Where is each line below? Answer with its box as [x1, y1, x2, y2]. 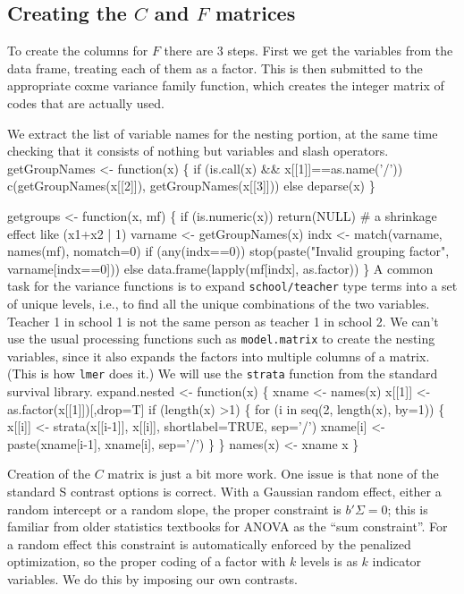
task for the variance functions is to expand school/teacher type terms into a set [7, 276, 458, 295]
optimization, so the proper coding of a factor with [7, 552, 286, 571]
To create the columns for [7, 41, 148, 60]
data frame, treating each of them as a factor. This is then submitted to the [7, 58, 423, 77]
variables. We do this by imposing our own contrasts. [7, 570, 298, 589]
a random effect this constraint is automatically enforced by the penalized [7, 534, 411, 553]
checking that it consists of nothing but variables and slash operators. [7, 141, 389, 160]
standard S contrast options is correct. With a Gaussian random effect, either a [7, 482, 442, 501]
